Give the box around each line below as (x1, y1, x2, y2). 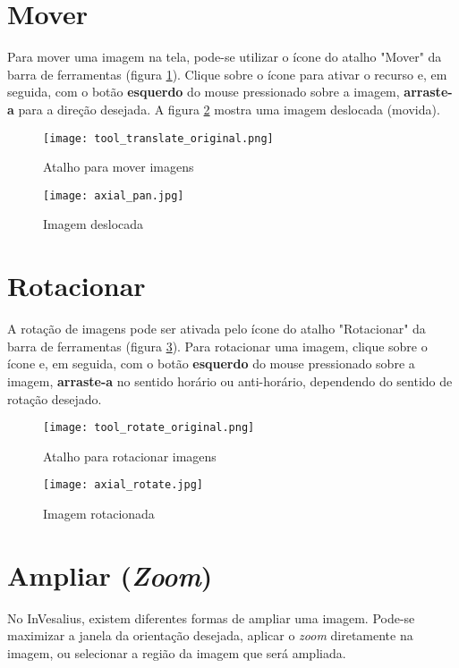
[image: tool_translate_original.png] (43, 131, 274, 145)
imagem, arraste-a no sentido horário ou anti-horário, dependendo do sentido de (7, 371, 453, 390)
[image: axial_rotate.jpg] (43, 478, 203, 492)
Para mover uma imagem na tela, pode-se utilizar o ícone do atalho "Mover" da (7, 47, 442, 66)
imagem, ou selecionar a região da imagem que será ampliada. (7, 643, 346, 662)
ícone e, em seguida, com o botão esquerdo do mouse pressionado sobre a (7, 354, 415, 373)
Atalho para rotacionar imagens (43, 446, 217, 465)
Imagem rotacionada (43, 504, 155, 522)
